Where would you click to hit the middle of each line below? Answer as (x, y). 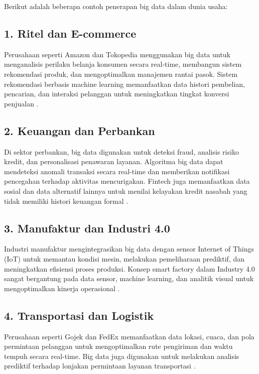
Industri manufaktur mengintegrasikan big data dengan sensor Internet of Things (129, 249)
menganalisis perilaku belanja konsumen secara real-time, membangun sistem (123, 64)
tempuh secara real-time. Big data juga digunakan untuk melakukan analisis (122, 356)
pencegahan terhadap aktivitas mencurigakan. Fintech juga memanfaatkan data (127, 181)
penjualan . (21, 103)
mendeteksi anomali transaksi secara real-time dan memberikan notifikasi (117, 171)
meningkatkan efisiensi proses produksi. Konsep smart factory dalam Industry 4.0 (129, 268)
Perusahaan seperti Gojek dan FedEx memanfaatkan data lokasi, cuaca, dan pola (129, 336)
